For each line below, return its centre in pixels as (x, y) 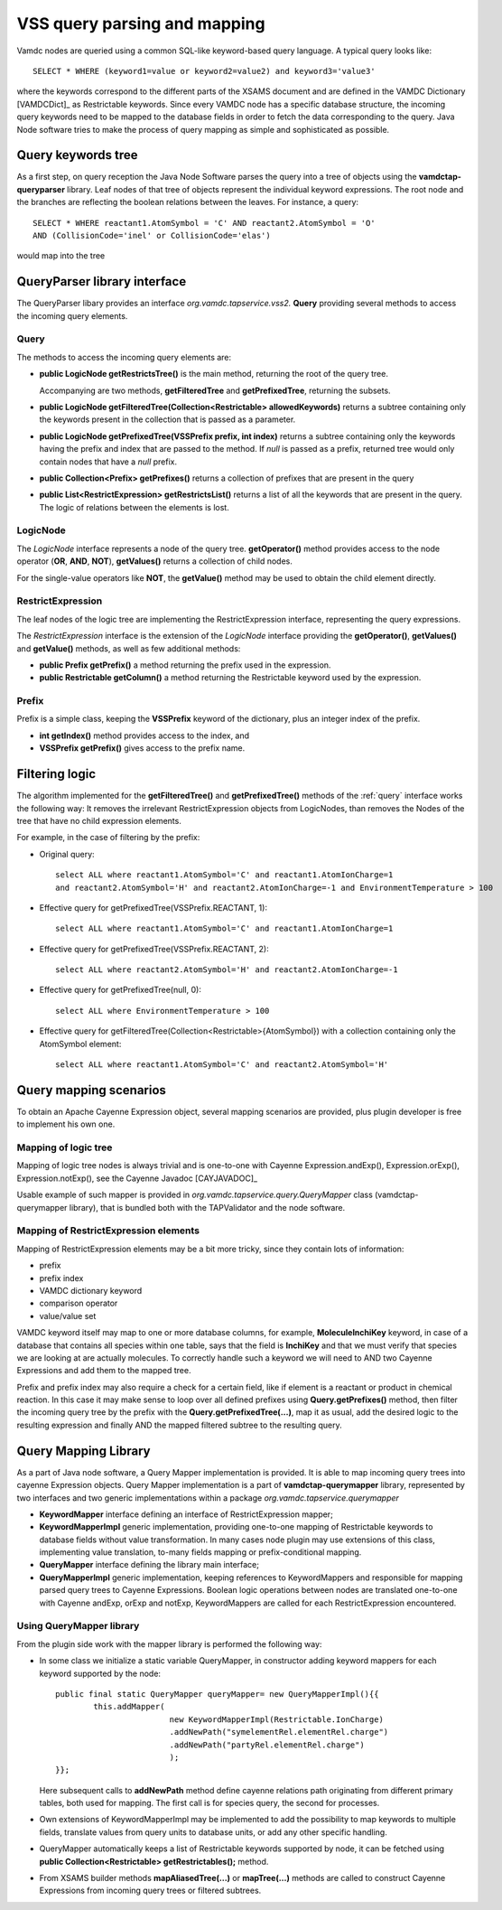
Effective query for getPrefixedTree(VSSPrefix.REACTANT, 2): (154, 949)
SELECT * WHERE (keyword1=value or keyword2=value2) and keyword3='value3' (204, 71)
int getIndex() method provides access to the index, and (144, 735)
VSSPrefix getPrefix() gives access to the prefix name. (142, 748)
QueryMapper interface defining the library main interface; (149, 1565)
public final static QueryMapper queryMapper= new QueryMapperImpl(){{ (217, 1694)
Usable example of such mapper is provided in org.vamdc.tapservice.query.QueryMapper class (195, 1195)
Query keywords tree (78, 155)
